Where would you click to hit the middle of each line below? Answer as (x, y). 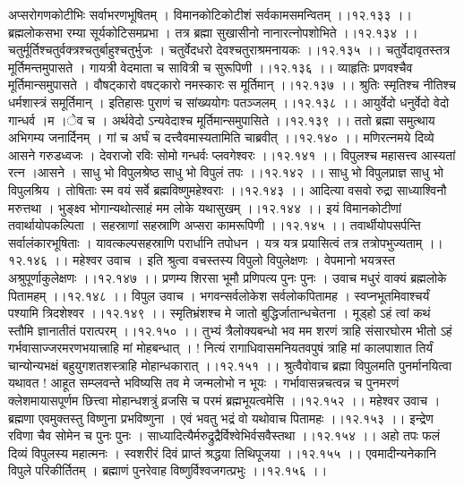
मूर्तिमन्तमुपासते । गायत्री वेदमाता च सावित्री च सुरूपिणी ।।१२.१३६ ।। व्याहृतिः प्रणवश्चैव (211, 67)
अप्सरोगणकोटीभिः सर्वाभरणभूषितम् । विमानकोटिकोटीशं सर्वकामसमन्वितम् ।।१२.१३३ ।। (210, 14)
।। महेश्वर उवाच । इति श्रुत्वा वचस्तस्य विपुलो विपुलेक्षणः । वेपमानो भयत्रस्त (223, 260)
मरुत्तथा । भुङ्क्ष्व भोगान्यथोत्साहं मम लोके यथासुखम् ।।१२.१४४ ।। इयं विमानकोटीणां (205, 207)
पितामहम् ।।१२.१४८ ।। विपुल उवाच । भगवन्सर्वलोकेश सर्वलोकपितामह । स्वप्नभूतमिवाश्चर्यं (219, 295)
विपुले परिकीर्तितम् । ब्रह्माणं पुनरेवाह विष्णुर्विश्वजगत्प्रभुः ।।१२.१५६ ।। (168, 470)
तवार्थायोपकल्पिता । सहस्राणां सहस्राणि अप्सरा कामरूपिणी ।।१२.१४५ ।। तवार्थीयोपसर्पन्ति (215, 225)
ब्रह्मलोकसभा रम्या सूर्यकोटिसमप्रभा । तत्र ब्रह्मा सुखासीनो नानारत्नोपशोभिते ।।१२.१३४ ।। (213, 32)
